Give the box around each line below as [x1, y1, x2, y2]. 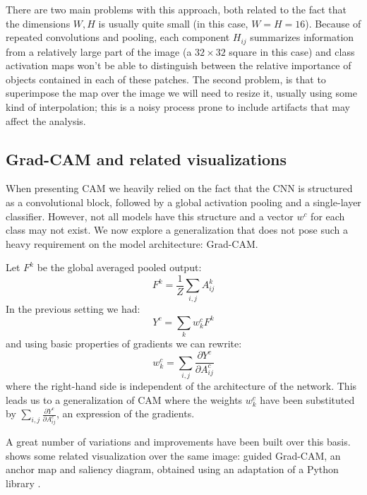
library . [6, 475, 41, 490]
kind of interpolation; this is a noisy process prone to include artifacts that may [6, 100, 350, 114]
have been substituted [260, 392, 355, 407]
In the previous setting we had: [6, 301, 140, 316]
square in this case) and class [229, 44, 355, 59]
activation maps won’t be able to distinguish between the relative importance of [6, 58, 351, 73]
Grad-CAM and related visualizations [6, 148, 287, 169]
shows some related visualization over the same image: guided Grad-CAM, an [6, 448, 341, 463]
